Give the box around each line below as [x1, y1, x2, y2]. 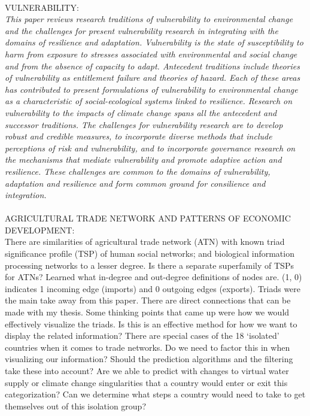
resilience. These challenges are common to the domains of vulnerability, [5, 165, 271, 177]
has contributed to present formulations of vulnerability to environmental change [5, 83, 298, 95]
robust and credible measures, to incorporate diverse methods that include [5, 130, 272, 142]
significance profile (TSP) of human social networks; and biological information [5, 247, 294, 260]
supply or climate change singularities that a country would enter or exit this [5, 376, 288, 388]
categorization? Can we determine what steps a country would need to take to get [5, 388, 306, 400]
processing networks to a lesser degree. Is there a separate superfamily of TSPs [5, 259, 294, 271]
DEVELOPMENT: [5, 223, 75, 236]
